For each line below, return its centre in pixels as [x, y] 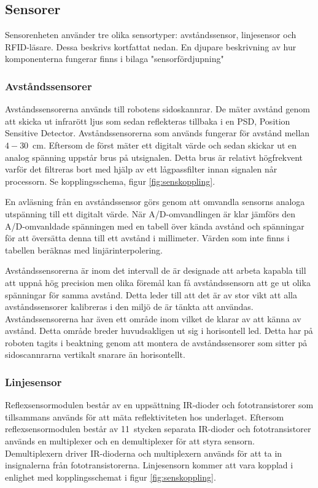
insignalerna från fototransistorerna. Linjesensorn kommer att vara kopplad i [149, 465]
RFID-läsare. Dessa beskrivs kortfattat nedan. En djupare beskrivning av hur [151, 46]
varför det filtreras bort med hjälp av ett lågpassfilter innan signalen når [141, 169]
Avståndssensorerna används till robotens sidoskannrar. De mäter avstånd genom [157, 109]
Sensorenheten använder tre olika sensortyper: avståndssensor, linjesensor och [151, 35]
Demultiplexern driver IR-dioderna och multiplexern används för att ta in [144, 453]
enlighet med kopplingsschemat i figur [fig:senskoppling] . [111, 477]
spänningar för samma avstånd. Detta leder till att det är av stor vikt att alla [151, 294]
